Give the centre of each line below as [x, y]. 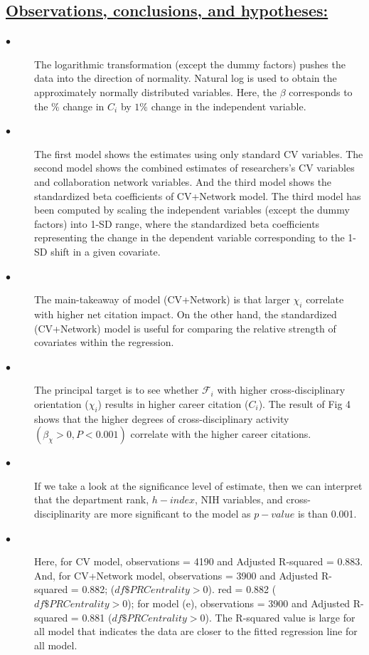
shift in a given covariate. [106, 251]
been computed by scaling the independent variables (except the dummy [192, 210]
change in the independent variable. [229, 106]
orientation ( [61, 403]
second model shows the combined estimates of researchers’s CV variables [194, 168]
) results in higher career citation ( [173, 403]
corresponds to [321, 91]
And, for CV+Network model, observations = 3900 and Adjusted [176, 575]
